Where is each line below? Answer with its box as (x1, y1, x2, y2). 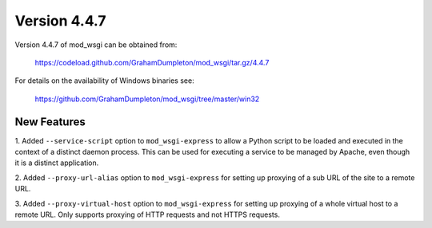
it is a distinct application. (14, 158, 99, 167)
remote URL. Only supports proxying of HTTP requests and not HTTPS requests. (14, 210, 280, 219)
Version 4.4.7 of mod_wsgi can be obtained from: (14, 40, 178, 49)
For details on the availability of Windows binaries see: (14, 76, 195, 85)
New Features (14, 115, 86, 128)
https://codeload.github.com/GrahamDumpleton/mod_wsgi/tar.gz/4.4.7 (34, 57, 270, 67)
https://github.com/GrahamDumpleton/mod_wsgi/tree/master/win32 (34, 94, 260, 104)
